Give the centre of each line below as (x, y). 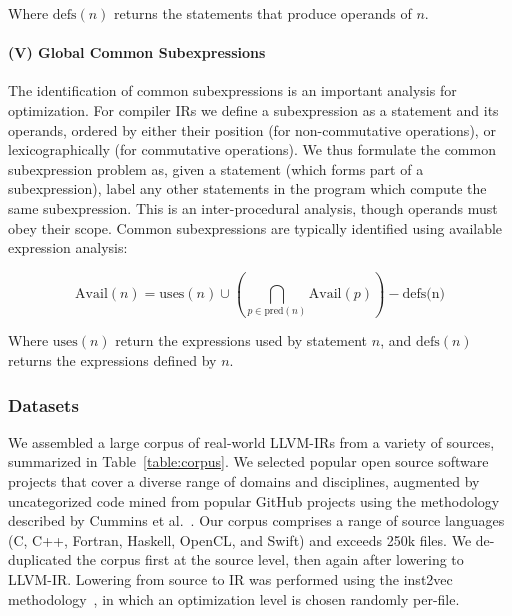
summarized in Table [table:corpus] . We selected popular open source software (248, 461)
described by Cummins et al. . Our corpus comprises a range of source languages (256, 520)
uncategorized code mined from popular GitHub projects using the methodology (254, 500)
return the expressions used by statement (241, 340)
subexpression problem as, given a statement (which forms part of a (216, 168)
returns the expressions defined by (112, 360)
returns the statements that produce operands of (263, 13)
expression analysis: (68, 247)
